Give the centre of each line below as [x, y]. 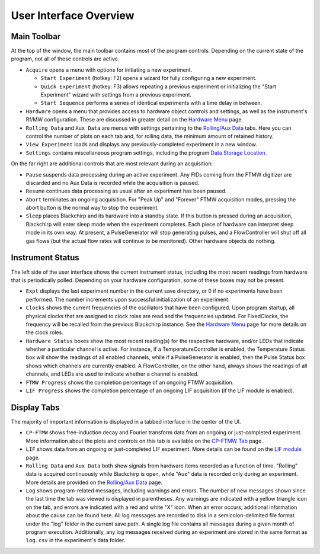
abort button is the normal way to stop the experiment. [92, 208]
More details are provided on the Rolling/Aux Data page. [94, 482]
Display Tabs [35, 407]
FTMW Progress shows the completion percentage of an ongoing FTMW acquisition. [130, 382]
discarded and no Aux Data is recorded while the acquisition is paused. [113, 182]
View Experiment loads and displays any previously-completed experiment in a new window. [142, 145]
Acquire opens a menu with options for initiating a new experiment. [109, 70]
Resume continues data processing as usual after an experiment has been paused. [126, 191]
